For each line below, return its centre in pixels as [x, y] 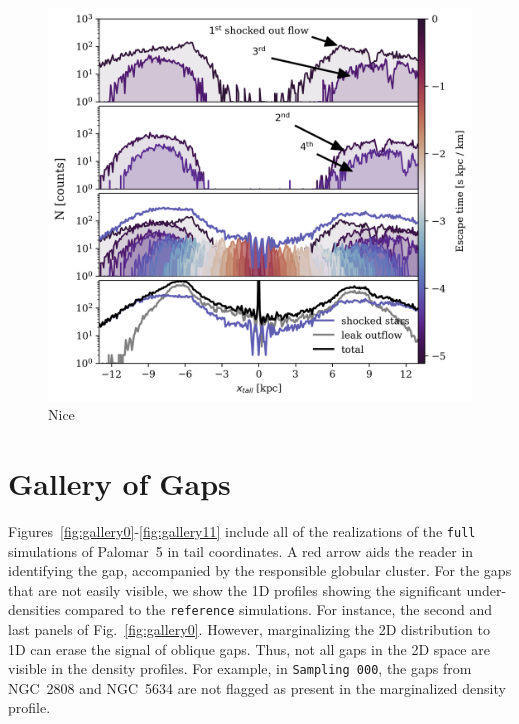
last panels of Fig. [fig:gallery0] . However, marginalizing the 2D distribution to [249, 628]
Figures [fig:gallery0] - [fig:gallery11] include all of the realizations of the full [242, 530]
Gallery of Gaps [119, 482]
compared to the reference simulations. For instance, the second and [278, 609]
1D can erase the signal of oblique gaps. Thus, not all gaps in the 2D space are [249, 648]
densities [34, 609]
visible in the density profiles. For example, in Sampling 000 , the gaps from [240, 668]
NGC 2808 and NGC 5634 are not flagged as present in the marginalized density [257, 687]
